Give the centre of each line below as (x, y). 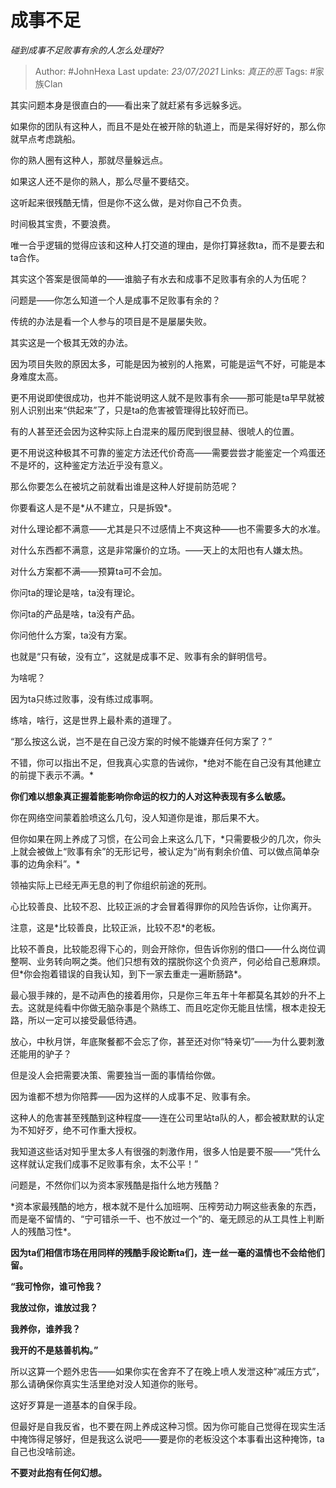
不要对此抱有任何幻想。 (58, 1472)
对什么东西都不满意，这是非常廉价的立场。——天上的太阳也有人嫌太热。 (159, 550)
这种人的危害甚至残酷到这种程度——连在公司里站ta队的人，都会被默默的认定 (167, 1117)
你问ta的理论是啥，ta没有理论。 (75, 592)
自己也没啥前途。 (45, 1451)
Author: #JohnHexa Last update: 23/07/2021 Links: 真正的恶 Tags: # (175, 71)
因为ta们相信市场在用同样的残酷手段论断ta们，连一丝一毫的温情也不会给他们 (167, 1252)
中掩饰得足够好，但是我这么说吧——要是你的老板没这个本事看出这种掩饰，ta (167, 1438)
